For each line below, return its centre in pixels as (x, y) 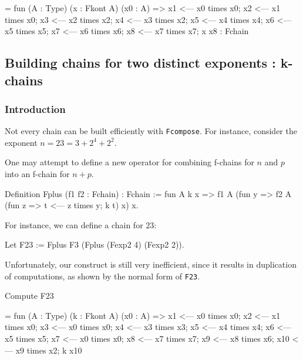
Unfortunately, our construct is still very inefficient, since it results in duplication (151, 264)
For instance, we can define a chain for (74, 224)
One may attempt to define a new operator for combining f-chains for (129, 162)
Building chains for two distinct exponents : (140, 63)
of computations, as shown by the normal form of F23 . (102, 276)
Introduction (35, 109)
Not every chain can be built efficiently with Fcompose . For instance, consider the (151, 131)
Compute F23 (29, 296)
